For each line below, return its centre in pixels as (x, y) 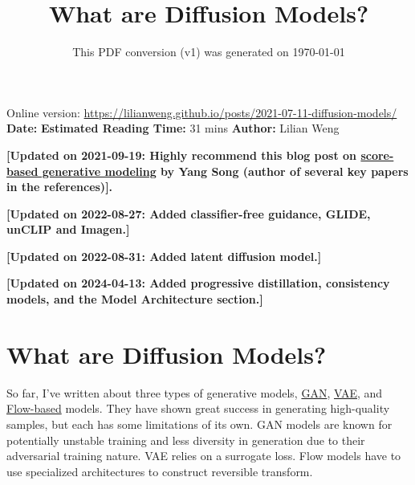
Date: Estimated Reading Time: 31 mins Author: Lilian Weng (173, 128)
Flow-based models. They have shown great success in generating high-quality (198, 408)
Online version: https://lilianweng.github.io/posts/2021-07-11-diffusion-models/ (202, 112)
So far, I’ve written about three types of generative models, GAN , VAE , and (195, 392)
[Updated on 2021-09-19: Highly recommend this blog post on (182, 155)
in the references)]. (60, 187)
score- (377, 155)
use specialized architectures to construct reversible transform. (160, 471)
